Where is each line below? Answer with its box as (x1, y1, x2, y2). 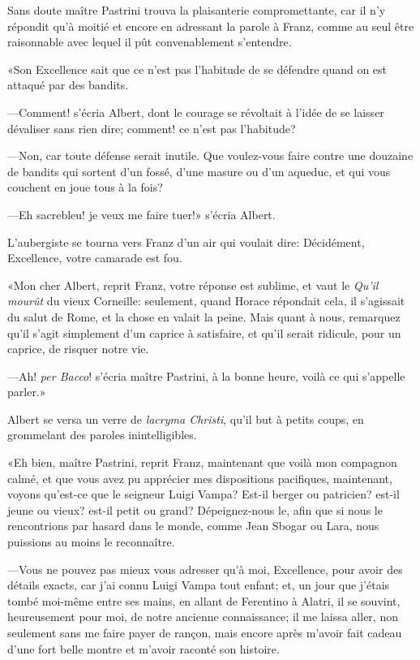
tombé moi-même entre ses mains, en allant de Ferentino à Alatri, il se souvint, (7, 592, 401, 609)
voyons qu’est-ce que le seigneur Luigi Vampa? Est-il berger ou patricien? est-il (7, 485, 400, 503)
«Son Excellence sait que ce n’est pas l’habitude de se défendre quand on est (7, 60, 388, 77)
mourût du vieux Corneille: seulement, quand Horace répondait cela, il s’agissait (7, 292, 405, 309)
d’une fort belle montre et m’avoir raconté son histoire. (7, 640, 280, 657)
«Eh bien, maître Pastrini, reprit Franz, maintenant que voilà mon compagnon (7, 454, 397, 471)
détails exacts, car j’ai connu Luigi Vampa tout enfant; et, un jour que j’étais (7, 576, 390, 593)
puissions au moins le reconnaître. (7, 533, 175, 550)
